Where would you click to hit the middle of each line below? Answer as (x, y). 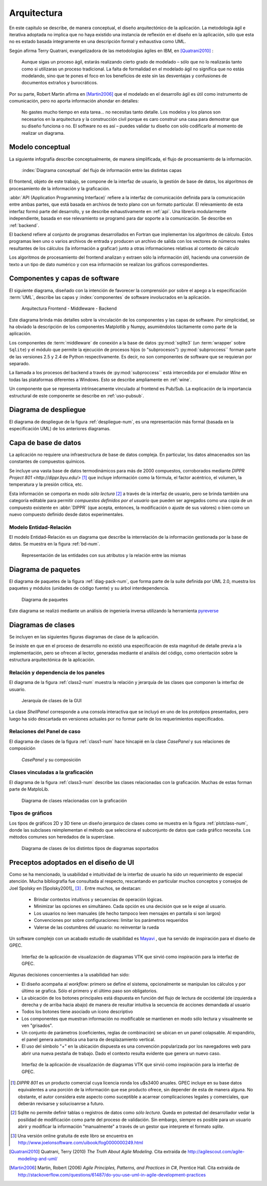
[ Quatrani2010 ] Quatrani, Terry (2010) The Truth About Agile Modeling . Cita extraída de (98, 1152)
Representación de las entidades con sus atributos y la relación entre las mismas (104, 555)
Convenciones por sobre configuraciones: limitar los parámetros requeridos (111, 920)
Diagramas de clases (42, 625)
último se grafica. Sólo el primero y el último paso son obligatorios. (89, 991)
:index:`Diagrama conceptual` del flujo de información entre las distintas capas (102, 170)
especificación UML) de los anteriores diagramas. (60, 428)
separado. (20, 364)
